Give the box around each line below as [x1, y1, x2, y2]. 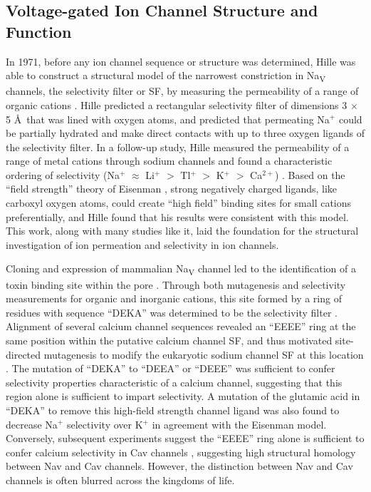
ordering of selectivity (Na [6, 167, 120, 182]
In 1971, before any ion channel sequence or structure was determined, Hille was [6, 53, 356, 68]
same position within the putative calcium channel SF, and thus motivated [6, 332, 333, 347]
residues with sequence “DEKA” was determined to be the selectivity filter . [6, 304, 338, 319]
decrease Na [6, 416, 58, 431]
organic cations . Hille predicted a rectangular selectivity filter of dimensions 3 [6, 97, 348, 112]
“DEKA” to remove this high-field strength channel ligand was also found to [6, 402, 340, 417]
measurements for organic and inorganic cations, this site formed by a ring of [6, 291, 342, 306]
